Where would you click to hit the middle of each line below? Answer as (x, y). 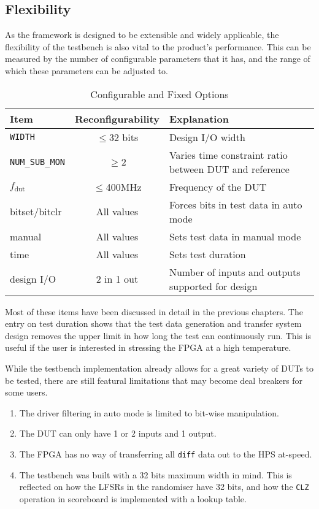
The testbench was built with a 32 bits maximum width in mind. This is (156, 474)
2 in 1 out (117, 279)
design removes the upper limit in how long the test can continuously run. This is (158, 335)
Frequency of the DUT (218, 186)
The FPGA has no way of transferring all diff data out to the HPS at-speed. (166, 454)
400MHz (124, 186)
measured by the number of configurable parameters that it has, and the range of (158, 59)
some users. (26, 392)
